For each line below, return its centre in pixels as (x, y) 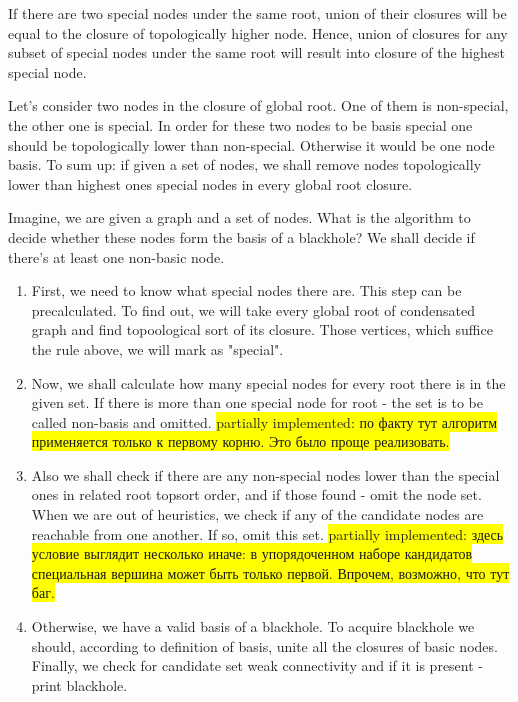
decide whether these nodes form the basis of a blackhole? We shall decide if (241, 236)
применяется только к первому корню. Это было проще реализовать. (240, 441)
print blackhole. (79, 684)
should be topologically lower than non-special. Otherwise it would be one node (251, 144)
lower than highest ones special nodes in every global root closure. (210, 183)
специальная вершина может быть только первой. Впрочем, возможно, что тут (270, 572)
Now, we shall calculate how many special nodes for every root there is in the (268, 382)
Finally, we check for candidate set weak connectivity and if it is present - (257, 665)
